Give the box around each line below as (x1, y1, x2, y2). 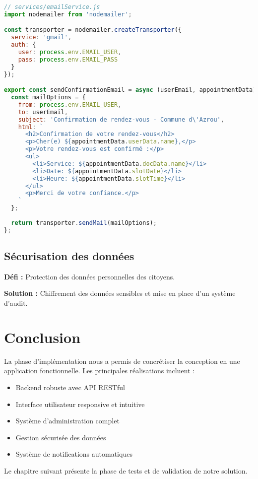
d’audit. (4, 298, 28, 308)
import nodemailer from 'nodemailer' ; (4, 10, 132, 18)
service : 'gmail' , (11, 34, 72, 41)
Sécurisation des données (4, 248, 134, 264)
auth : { (11, 41, 36, 49)
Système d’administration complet (15, 415, 120, 426)
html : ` (18, 123, 43, 131)
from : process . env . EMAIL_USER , (18, 101, 122, 108)
